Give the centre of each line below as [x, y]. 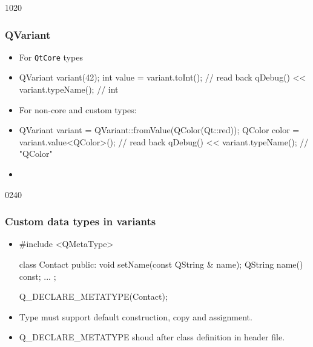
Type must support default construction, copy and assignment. [136, 316]
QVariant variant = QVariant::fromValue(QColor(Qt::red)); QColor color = [159, 130]
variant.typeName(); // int [69, 89]
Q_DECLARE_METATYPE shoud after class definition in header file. [152, 337]
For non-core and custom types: [78, 109]
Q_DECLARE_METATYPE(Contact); [93, 296]
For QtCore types [51, 57]
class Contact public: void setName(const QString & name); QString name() [161, 264]
